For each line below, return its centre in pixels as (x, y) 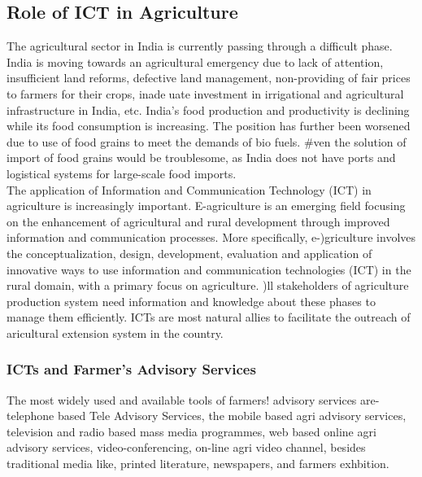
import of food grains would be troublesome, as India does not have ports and (201, 158)
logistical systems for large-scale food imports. (122, 173)
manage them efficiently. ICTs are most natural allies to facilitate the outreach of (209, 317)
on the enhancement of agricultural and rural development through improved (198, 221)
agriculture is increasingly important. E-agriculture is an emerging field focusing (206, 206)
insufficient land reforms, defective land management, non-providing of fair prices (209, 78)
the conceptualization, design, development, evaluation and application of (189, 253)
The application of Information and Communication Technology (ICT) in (189, 189)
